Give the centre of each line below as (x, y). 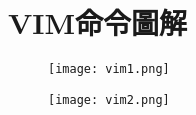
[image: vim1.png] (109, 69)
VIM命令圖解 (98, 22)
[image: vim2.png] (109, 99)
